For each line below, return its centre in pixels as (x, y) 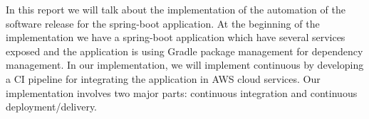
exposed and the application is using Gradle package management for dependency (184, 51)
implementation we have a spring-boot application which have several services (176, 37)
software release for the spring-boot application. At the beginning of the (163, 23)
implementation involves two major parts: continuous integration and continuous (182, 92)
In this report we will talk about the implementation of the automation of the (176, 9)
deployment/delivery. (52, 107)
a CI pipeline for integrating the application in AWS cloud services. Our (163, 78)
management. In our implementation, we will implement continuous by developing (185, 65)
